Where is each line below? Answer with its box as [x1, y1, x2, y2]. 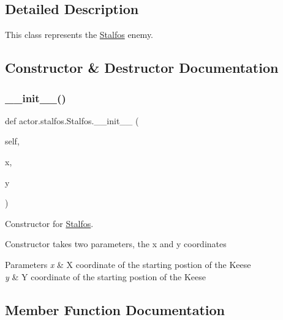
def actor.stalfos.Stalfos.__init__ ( [5, 114, 139, 127]
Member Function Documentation [5, 300, 225, 319]
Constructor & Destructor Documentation [5, 58, 279, 77]
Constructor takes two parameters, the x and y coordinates [5, 237, 227, 250]
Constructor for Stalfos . [5, 217, 94, 229]
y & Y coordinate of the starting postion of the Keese [5, 270, 206, 283]
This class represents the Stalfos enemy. [5, 28, 154, 41]
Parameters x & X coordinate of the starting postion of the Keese [5, 258, 251, 270]
